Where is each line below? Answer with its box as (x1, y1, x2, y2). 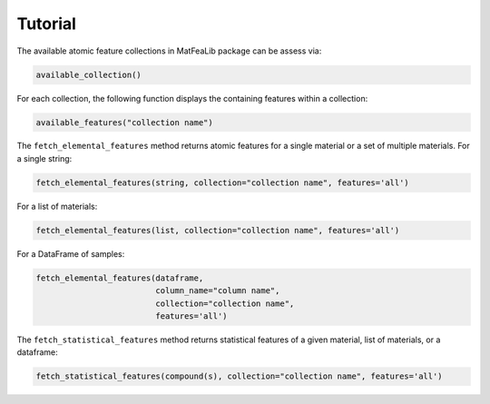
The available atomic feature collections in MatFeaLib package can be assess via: (16, 45, 322, 56)
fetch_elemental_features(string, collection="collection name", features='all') (35, 177, 410, 188)
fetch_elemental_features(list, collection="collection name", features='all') (35, 225, 400, 235)
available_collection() (35, 69, 142, 80)
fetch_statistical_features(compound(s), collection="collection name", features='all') (35, 371, 444, 381)
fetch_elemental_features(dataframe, (35, 272, 204, 283)
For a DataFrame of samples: (16, 248, 125, 259)
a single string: (16, 153, 73, 163)
